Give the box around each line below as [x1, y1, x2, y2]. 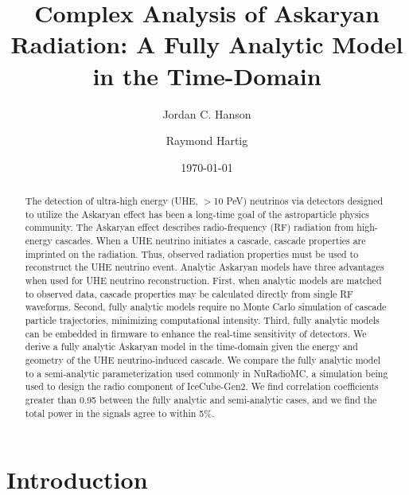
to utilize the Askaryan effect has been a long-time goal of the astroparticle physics [25, 207, 369, 220]
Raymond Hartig [166, 132, 248, 149]
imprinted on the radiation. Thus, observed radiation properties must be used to [25, 247, 359, 260]
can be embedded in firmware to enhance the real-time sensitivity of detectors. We [25, 326, 367, 340]
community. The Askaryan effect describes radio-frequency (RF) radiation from [25, 220, 354, 234]
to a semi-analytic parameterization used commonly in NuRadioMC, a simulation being [25, 366, 388, 380]
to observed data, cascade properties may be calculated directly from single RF [25, 286, 353, 300]
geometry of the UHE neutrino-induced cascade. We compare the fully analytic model [25, 353, 381, 366]
